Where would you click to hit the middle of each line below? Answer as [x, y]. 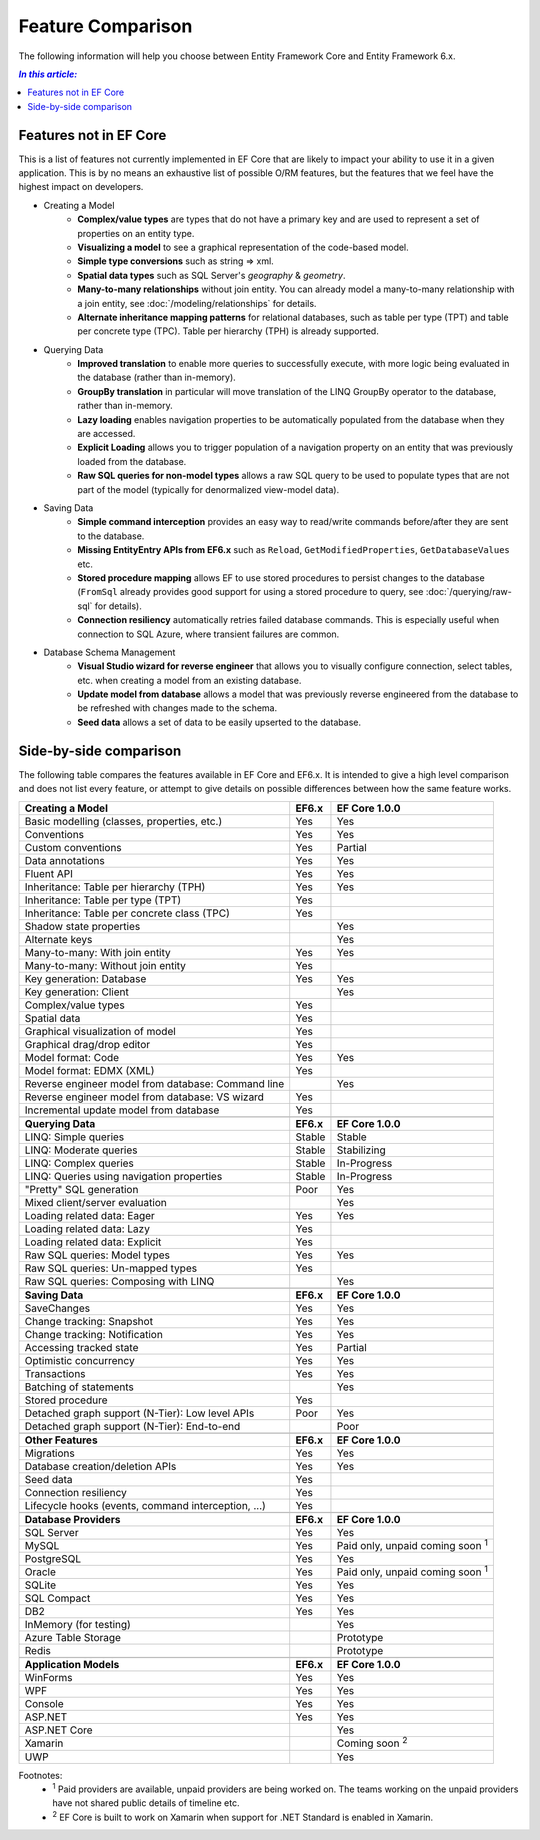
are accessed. [106, 434]
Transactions [55, 1373]
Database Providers [72, 1519]
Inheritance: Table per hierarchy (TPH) [115, 887]
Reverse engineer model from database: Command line [154, 1083]
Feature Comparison [105, 26]
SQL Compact [57, 1598]
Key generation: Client [77, 992]
